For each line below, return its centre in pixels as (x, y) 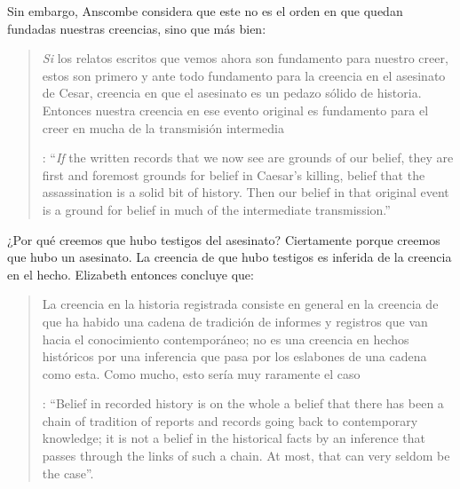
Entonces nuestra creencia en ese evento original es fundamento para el (235, 110)
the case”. (68, 473)
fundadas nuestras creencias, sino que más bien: (137, 28)
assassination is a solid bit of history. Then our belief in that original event (246, 192)
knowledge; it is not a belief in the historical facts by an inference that (234, 438)
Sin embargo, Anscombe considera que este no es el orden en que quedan (205, 11)
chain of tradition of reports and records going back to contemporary (230, 420)
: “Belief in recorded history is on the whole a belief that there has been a (243, 403)
